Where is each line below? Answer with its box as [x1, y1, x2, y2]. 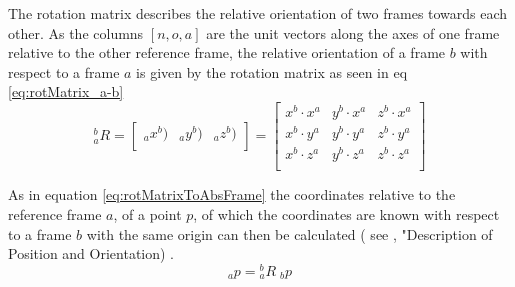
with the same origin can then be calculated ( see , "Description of [86, 223, 493, 244]
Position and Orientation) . [8, 243, 175, 264]
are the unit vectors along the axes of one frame [206, 22, 500, 43]
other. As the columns [8, 22, 144, 43]
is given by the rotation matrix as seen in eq [136, 61, 408, 82]
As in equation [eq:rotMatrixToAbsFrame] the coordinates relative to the [8, 184, 456, 205]
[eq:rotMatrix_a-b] [8, 81, 124, 102]
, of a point [113, 203, 182, 224]
